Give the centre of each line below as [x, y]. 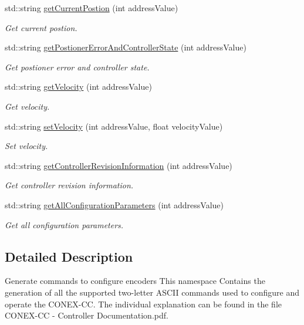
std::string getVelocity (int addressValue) [78, 87]
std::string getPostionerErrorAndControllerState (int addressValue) [126, 47]
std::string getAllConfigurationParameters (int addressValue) [114, 204]
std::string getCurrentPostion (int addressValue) [92, 8]
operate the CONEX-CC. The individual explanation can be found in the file [143, 304]
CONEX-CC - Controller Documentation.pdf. [87, 315]
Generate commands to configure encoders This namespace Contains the [135, 281]
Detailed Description [69, 256]
